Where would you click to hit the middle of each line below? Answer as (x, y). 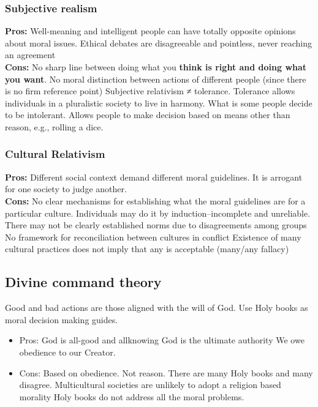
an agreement (30, 55)
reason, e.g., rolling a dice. (54, 126)
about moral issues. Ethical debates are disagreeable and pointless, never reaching (159, 43)
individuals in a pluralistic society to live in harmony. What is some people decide (159, 103)
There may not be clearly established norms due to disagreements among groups (156, 225)
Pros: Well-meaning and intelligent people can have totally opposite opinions (150, 31)
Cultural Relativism (55, 154)
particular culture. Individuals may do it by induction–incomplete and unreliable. (158, 213)
